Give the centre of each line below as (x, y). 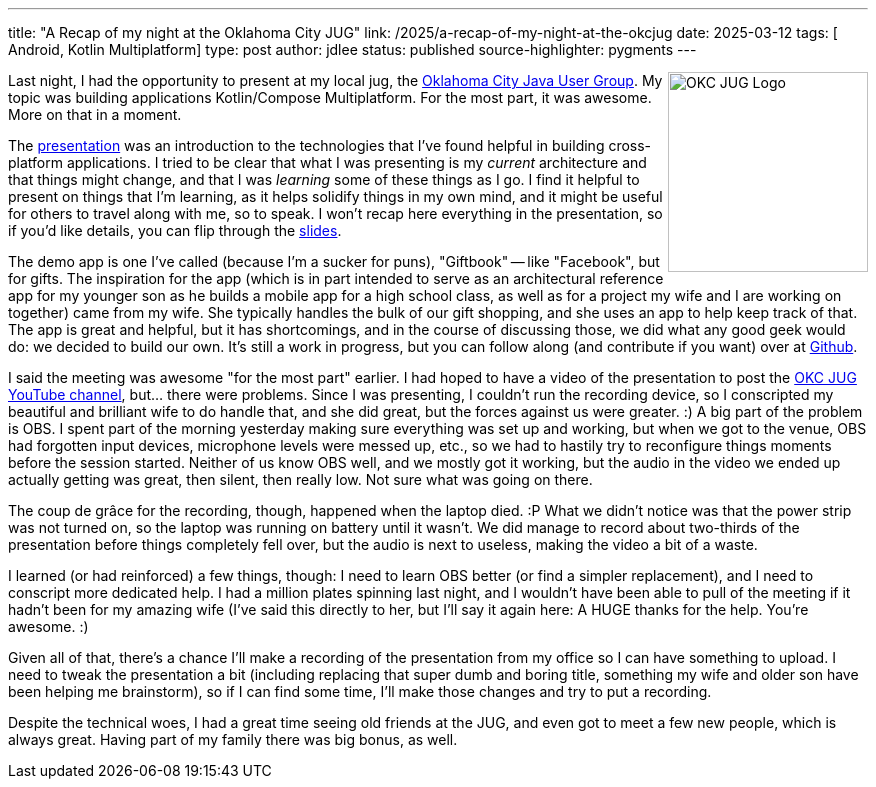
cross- (630, 145)
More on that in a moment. (95, 114)
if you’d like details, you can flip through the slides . (175, 230)
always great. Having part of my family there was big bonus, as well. (233, 739)
